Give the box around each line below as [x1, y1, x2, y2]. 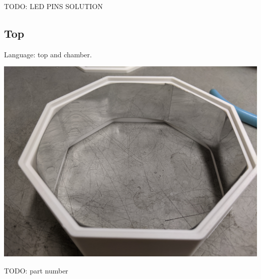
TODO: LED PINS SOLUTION [4, 1, 103, 11]
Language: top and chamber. [4, 49, 92, 59]
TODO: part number [4, 265, 68, 275]
